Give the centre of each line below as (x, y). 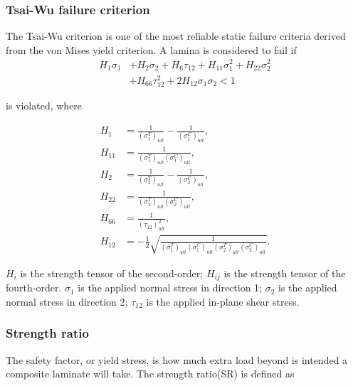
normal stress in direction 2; (67, 301)
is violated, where (44, 105)
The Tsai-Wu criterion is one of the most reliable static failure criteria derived (176, 36)
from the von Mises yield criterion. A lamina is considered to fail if (151, 49)
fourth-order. (34, 288)
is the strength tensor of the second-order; (112, 273)
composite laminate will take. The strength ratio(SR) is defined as (150, 374)
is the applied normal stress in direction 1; (170, 288)
